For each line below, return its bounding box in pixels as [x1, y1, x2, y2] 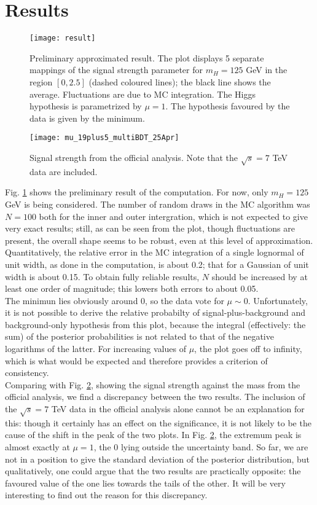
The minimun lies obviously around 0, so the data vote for [5, 294, 224, 307]
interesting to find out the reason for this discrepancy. [5, 488, 208, 501]
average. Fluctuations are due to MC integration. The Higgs [29, 87, 256, 100]
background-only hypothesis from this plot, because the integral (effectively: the [5, 318, 306, 331]
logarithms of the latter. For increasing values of [5, 342, 186, 355]
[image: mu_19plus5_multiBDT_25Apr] [29, 133, 179, 143]
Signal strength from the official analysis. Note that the [29, 151, 238, 163]
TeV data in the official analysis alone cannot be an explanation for [51, 402, 305, 415]
